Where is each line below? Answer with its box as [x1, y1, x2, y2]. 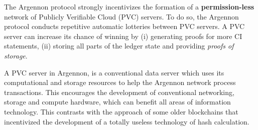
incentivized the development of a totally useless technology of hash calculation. [4, 116, 249, 126]
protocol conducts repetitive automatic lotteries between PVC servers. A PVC [4, 21, 245, 31]
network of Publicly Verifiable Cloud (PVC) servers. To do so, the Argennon [4, 11, 239, 21]
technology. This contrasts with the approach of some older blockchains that [4, 106, 238, 116]
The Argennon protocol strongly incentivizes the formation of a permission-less [4, 1, 254, 11]
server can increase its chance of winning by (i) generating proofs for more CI [4, 30, 242, 41]
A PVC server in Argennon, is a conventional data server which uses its [4, 67, 224, 77]
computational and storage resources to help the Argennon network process [4, 77, 236, 87]
